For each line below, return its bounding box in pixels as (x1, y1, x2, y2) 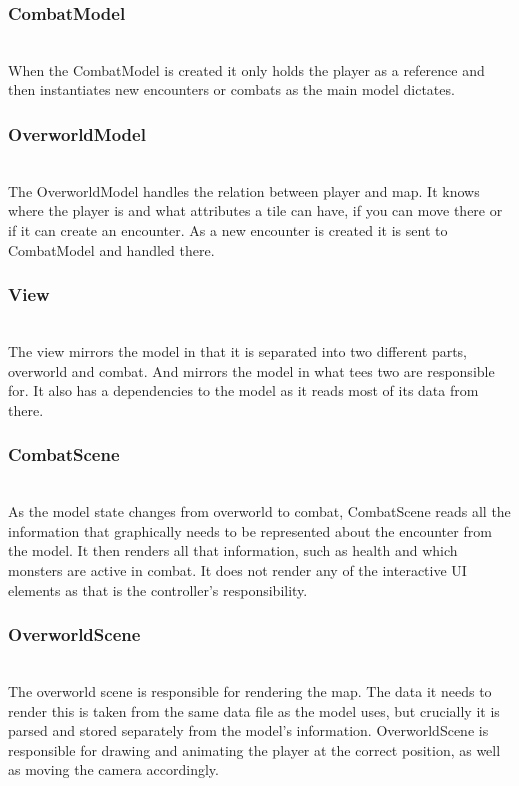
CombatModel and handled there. (8, 239, 215, 260)
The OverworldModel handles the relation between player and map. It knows (8, 180, 480, 201)
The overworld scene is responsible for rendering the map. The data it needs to (8, 680, 492, 701)
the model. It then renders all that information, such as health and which (8, 540, 458, 561)
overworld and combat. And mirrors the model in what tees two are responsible (8, 360, 495, 381)
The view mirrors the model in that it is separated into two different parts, (8, 341, 468, 361)
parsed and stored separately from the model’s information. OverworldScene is (8, 720, 489, 741)
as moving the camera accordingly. (8, 759, 219, 780)
